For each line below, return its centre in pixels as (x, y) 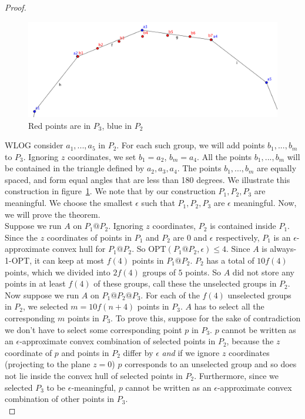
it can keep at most (69, 260)
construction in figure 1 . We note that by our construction (110, 191)
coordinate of (29, 352)
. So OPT (149, 249)
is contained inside (243, 226)
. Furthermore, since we (237, 375)
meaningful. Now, (265, 203)
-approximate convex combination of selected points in (118, 341)
